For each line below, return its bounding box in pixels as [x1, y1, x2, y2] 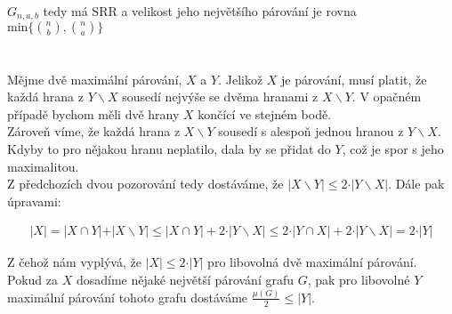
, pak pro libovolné [307, 270, 410, 289]
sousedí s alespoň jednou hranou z [218, 122, 404, 141]
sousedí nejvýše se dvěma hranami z [122, 87, 319, 106]
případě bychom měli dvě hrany [7, 104, 180, 123]
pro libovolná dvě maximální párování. [207, 253, 417, 271]
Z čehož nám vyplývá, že [7, 253, 141, 271]
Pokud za [7, 270, 58, 289]
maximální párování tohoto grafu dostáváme [7, 287, 248, 306]
